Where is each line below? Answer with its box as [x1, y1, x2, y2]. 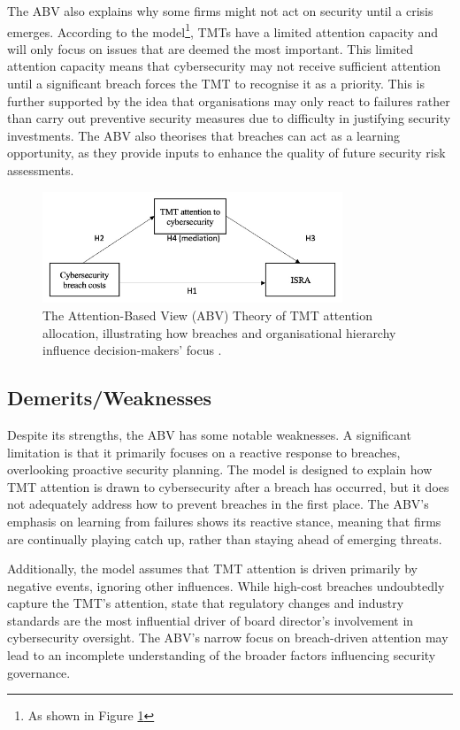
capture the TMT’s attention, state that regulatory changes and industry [7, 594, 404, 612]
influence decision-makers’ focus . [42, 341, 222, 359]
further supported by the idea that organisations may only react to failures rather [7, 91, 450, 110]
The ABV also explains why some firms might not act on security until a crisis [7, 2, 433, 19]
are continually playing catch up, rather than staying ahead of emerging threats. [7, 529, 442, 548]
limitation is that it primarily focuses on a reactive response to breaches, [7, 442, 401, 461]
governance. [7, 663, 71, 681]
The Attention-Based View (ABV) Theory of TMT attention [42, 305, 373, 324]
